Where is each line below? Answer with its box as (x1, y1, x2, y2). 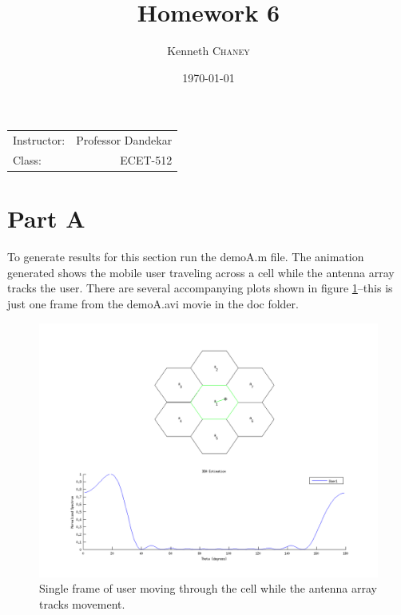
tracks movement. (39, 595, 125, 612)
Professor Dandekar (76, 132, 173, 149)
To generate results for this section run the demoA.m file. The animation (7, 248, 364, 265)
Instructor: (13, 132, 66, 149)
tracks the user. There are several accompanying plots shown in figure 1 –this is (7, 280, 393, 296)
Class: (13, 151, 42, 168)
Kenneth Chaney (167, 42, 250, 59)
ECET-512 (120, 151, 173, 168)
